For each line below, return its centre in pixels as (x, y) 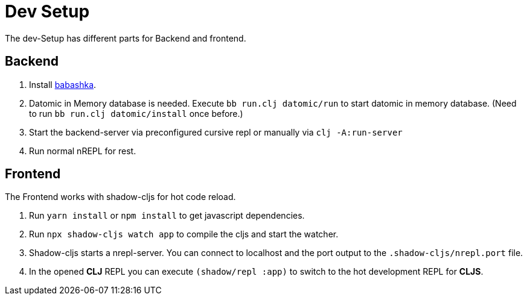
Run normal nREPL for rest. (83, 151)
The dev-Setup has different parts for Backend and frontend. (126, 38)
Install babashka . (63, 84)
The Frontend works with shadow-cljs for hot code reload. (120, 197)
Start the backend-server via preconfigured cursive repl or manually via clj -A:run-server (216, 132)
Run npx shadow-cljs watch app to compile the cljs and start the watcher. (184, 234)
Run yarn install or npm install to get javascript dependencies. (167, 216)
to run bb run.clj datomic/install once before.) (136, 113)
